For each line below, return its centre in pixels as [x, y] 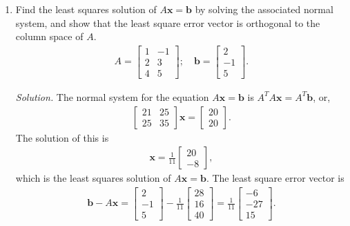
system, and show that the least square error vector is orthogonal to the [168, 22]
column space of [49, 36]
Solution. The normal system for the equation [112, 96]
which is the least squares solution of [93, 178]
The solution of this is [62, 137]
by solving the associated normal [264, 9]
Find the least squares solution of [86, 9]
